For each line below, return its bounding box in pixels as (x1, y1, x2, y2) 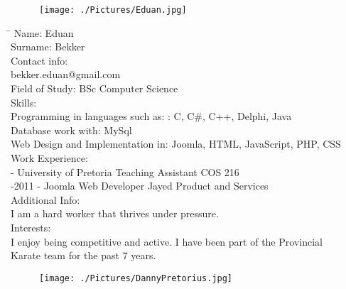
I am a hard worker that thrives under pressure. (11, 206, 219, 221)
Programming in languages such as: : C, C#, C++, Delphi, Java (11, 109, 292, 124)
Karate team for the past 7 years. (11, 248, 156, 263)
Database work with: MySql (11, 122, 132, 137)
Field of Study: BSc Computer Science (11, 81, 178, 96)
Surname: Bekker (11, 39, 85, 54)
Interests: (11, 219, 51, 234)
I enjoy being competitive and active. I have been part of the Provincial (11, 234, 323, 249)
